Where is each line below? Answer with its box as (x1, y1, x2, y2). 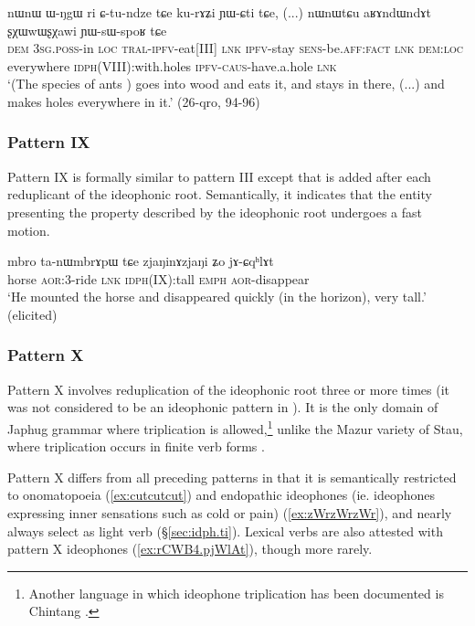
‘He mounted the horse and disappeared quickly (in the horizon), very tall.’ (7, 287, 427, 306)
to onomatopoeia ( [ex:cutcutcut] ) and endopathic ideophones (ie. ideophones (7, 485, 436, 504)
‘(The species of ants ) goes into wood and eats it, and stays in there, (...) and (7, 74, 445, 93)
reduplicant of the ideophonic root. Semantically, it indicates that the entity (7, 185, 432, 204)
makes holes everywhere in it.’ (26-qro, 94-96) (7, 91, 260, 111)
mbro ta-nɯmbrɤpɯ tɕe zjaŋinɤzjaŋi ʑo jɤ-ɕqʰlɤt (7, 251, 274, 271)
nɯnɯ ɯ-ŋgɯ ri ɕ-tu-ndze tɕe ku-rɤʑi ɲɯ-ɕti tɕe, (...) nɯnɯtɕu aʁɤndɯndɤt (7, 3, 431, 21)
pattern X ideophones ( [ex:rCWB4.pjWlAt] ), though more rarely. (7, 539, 373, 558)
